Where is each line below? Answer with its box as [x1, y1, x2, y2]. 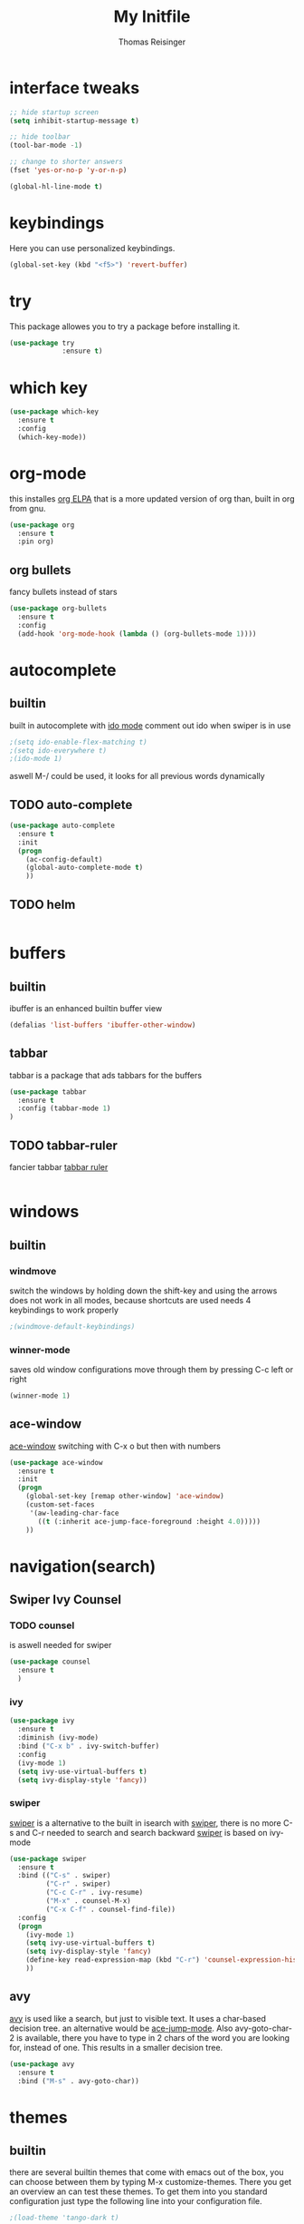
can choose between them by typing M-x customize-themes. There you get [9, 2177, 292, 2188]
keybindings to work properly [9, 1304, 119, 1315]
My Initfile [113, 6, 191, 27]
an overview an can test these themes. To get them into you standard [9, 2186, 268, 2197]
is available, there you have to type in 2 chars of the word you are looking [16, 2032, 290, 2043]
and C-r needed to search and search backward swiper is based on [15, 1827, 269, 1838]
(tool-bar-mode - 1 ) [9, 141, 83, 151]
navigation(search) [9, 1556, 157, 1576]
